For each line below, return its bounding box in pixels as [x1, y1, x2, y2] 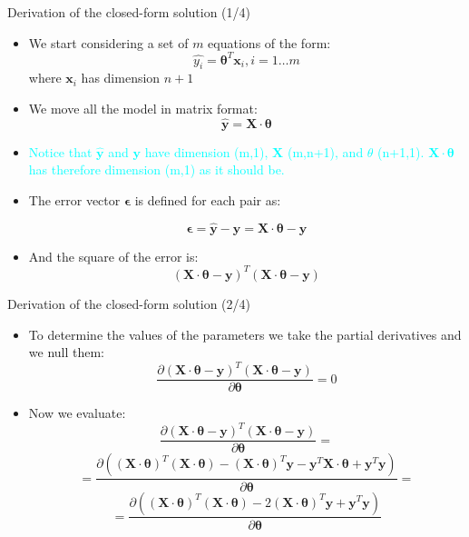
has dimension [81, 68, 161, 87]
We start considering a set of [28, 33, 189, 52]
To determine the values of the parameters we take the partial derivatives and [28, 324, 462, 343]
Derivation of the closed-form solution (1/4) [7, 3, 250, 21]
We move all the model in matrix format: [28, 99, 258, 118]
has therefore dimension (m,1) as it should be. [28, 160, 285, 179]
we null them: [28, 343, 105, 362]
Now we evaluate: [28, 403, 126, 423]
